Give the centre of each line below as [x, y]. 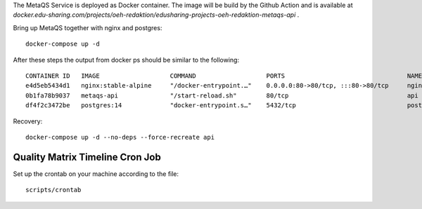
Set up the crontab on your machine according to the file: [96, 174]
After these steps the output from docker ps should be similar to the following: [126, 60]
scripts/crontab [53, 190]
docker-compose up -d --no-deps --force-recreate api [120, 137]
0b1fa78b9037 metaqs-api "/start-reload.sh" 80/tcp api [222, 95]
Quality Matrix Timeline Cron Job [87, 157]
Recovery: [28, 121]
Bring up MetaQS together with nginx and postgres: [88, 27]
